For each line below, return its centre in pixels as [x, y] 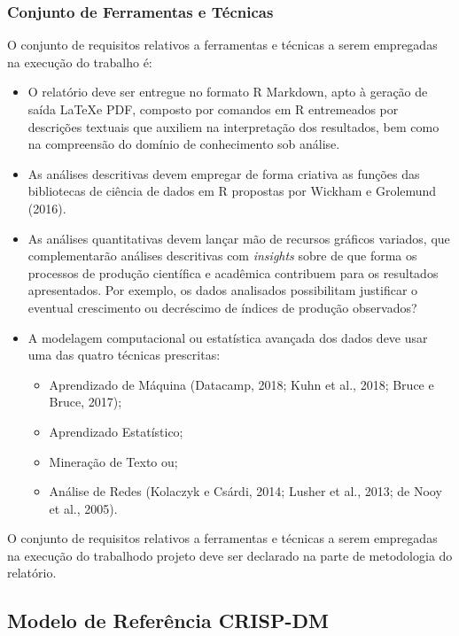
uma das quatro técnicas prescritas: [124, 355]
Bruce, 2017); [86, 402]
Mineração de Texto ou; [113, 461]
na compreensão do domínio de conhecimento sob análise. [184, 144]
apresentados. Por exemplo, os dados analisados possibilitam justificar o [223, 290]
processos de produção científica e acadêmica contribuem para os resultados [233, 272]
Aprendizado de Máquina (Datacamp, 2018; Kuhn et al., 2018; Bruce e [241, 384]
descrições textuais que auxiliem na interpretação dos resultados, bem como [233, 126]
